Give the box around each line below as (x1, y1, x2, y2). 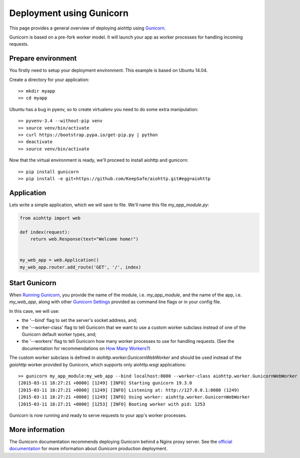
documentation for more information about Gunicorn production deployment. (9, 445, 167, 451)
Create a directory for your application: (9, 77, 89, 83)
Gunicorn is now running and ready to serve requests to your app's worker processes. (9, 412, 187, 418)
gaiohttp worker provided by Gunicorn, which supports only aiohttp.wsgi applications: (9, 361, 186, 367)
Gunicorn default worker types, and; (21, 331, 96, 337)
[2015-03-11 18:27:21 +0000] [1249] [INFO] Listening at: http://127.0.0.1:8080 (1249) (18, 387, 240, 393)
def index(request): (19, 229, 70, 235)
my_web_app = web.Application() (19, 257, 99, 263)
